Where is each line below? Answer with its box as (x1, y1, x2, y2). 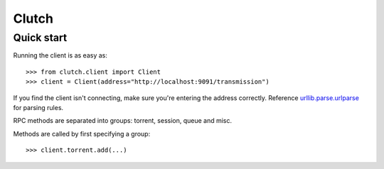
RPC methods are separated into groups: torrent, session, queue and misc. (13, 116, 233, 125)
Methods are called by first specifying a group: (13, 129, 151, 138)
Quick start (13, 31, 68, 44)
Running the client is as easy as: (13, 51, 108, 60)
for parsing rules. (13, 103, 64, 111)
